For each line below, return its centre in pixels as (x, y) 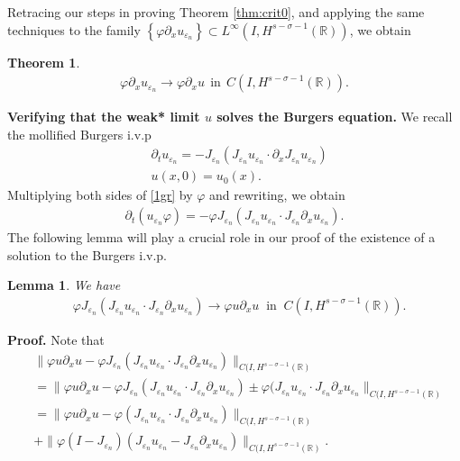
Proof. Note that (56, 339)
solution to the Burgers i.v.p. (87, 254)
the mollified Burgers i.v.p (79, 134)
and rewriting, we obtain (277, 195)
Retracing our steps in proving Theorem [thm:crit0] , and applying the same (216, 12)
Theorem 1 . (44, 62)
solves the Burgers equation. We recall (335, 117)
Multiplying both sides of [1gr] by (100, 195)
